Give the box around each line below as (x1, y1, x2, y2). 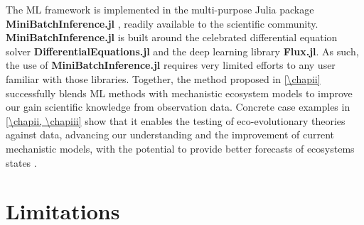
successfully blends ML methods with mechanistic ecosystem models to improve (6, 85, 353, 100)
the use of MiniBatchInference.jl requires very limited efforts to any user (6, 57, 336, 72)
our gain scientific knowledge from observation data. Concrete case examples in (6, 99, 350, 114)
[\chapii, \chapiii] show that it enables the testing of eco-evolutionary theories (6, 113, 346, 128)
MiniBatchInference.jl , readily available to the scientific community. (6, 16, 318, 31)
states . (6, 155, 37, 170)
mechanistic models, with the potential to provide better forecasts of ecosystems (6, 141, 355, 155)
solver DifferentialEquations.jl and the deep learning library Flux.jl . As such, (6, 43, 359, 58)
